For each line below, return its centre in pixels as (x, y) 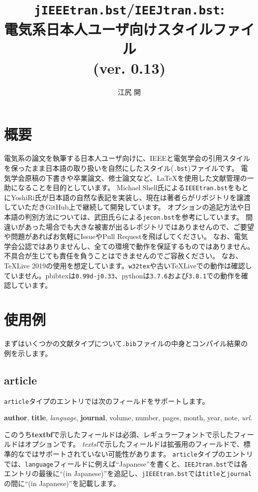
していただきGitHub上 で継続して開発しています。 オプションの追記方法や (124, 207)
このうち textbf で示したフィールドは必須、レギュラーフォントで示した (119, 434)
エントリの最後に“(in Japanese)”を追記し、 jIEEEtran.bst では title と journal (128, 473)
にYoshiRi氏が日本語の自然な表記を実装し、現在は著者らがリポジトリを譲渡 (127, 197)
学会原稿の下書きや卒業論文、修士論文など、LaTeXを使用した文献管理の (129, 178)
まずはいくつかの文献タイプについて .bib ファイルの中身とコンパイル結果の (126, 343)
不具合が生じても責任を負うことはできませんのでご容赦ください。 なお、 (123, 256)
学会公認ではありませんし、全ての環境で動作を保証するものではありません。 (129, 246)
